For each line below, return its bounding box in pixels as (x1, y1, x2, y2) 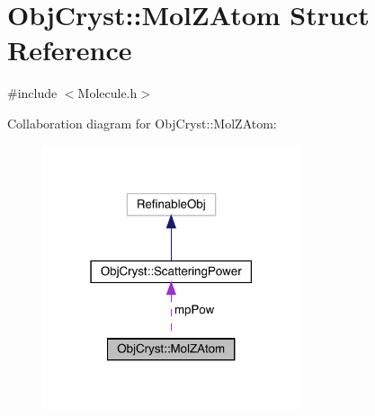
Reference (7, 31, 132, 68)
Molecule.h (77, 84, 138, 102)
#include (7, 84, 58, 102)
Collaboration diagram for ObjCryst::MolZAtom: (7, 113, 277, 132)
